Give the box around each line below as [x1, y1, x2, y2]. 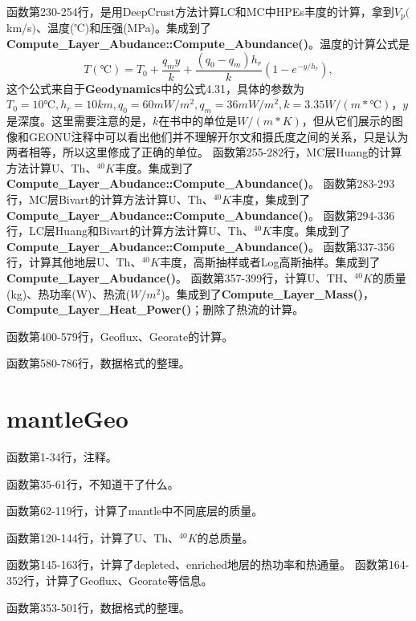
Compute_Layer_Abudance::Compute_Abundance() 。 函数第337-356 [6, 237, 395, 254]
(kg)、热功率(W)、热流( [6, 285, 131, 302]
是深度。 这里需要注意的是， [6, 112, 153, 129]
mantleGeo [6, 402, 128, 435]
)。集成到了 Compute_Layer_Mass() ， [161, 285, 375, 302]
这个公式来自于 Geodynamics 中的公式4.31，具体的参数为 [6, 79, 305, 96]
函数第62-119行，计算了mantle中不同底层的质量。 [6, 502, 263, 519]
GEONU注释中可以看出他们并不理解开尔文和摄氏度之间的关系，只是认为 [28, 128, 409, 144]
